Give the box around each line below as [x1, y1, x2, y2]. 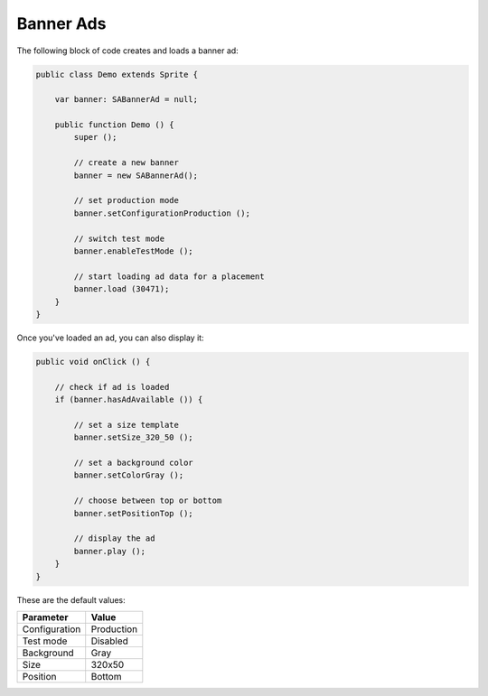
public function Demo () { [54, 120, 175, 130]
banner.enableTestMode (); [73, 246, 193, 256]
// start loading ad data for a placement [73, 271, 266, 282]
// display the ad [73, 534, 155, 543]
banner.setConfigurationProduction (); [73, 208, 250, 218]
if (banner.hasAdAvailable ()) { [54, 394, 203, 405]
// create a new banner [73, 158, 180, 168]
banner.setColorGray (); [73, 470, 184, 480]
